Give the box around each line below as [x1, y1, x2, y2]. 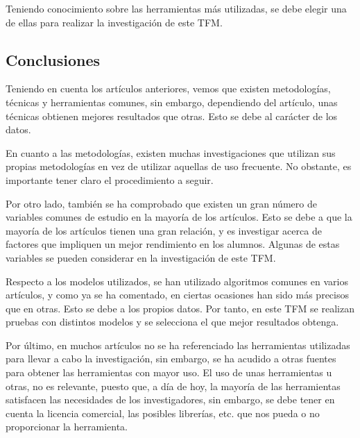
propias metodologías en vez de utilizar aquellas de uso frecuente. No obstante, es [6, 159, 352, 174]
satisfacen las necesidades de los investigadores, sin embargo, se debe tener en [6, 392, 335, 407]
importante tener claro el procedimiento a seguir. [6, 172, 214, 187]
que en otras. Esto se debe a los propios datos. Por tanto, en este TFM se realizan [6, 301, 354, 315]
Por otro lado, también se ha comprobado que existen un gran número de [6, 196, 317, 210]
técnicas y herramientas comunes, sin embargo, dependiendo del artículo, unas [6, 94, 338, 109]
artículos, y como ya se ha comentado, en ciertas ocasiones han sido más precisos [6, 287, 349, 302]
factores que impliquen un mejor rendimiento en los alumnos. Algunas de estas [6, 237, 340, 251]
